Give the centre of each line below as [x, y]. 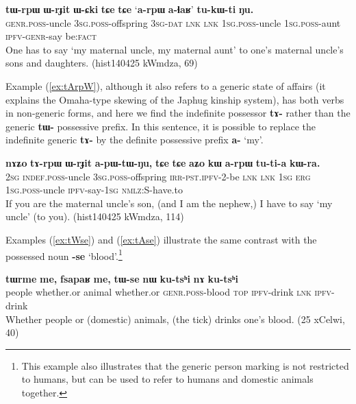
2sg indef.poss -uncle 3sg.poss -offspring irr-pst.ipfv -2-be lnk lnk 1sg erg [158, 176]
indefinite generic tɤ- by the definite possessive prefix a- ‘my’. [135, 140]
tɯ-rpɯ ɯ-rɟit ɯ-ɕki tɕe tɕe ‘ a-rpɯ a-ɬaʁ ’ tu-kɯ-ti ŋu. [130, 9]
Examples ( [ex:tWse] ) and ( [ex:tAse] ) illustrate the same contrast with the [161, 239]
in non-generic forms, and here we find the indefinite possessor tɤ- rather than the [178, 113]
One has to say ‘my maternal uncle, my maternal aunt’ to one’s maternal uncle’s [175, 49]
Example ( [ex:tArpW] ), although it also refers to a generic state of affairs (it [166, 85]
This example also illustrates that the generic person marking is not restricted [185, 365]
